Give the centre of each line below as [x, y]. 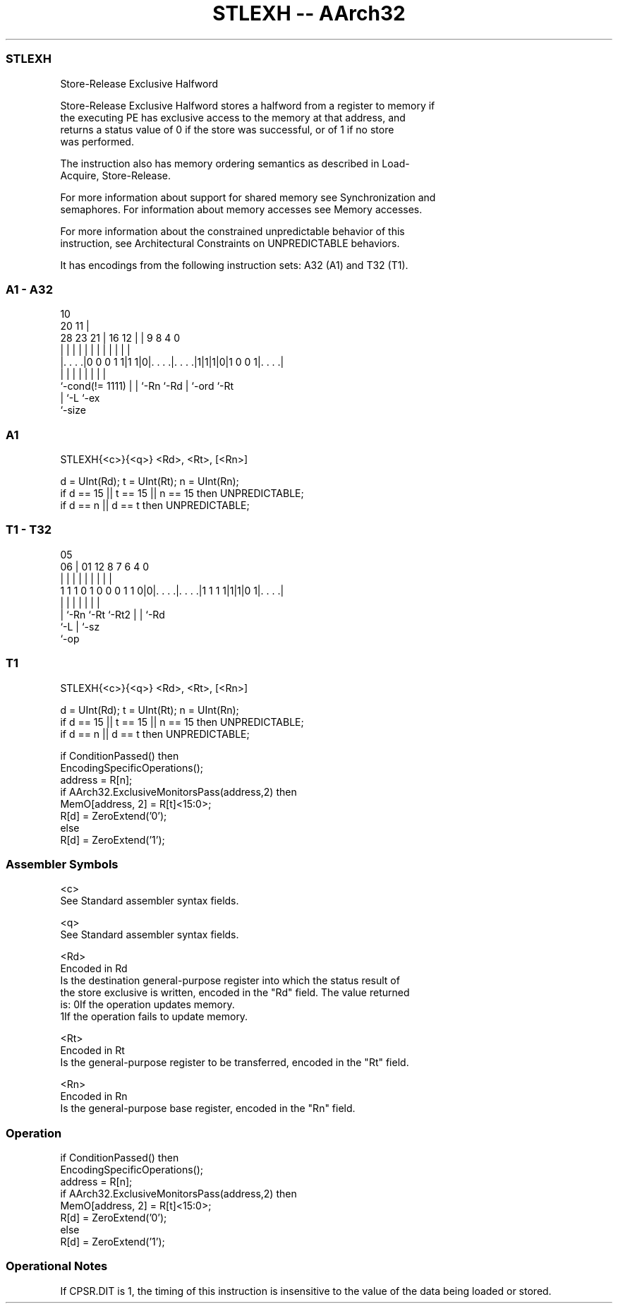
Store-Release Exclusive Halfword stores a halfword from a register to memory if [248, 105]
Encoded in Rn [94, 1096]
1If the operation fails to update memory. [154, 1017]
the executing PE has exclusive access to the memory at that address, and [233, 117]
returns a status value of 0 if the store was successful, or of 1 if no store [227, 129]
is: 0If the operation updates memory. [147, 1005]
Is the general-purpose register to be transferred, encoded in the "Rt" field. [235, 1063]
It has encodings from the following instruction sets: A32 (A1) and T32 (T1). [234, 265]
